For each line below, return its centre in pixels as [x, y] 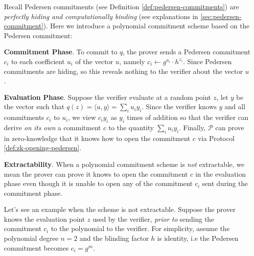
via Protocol [216, 138]
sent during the [225, 183]
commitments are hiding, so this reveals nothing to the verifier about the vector [124, 71]
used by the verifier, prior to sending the [153, 219]
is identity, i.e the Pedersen [198, 238]
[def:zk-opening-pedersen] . [43, 148]
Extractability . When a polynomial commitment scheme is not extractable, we [124, 164]
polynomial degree [31, 238]
